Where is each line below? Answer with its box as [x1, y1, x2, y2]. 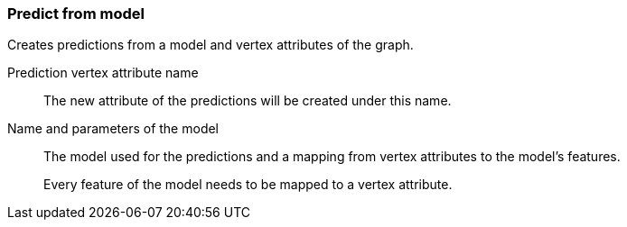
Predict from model [7, 5, 145, 23]
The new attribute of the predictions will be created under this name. [43, 93, 452, 109]
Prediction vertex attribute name [7, 65, 199, 81]
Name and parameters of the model [7, 121, 220, 137]
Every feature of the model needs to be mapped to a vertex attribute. [43, 177, 453, 193]
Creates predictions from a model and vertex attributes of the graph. [7, 37, 414, 53]
